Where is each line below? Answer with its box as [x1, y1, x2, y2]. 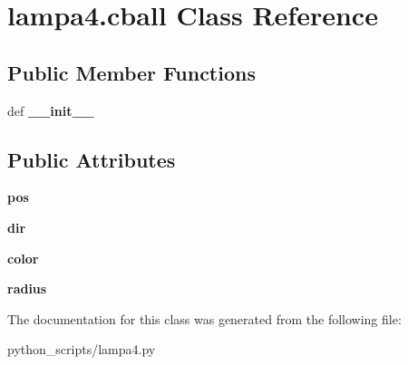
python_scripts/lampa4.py [7, 340, 156, 359]
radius [7, 279, 47, 298]
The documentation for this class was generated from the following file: [7, 309, 402, 328]
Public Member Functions [7, 58, 256, 86]
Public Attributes [7, 145, 176, 173]
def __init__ [7, 101, 94, 120]
